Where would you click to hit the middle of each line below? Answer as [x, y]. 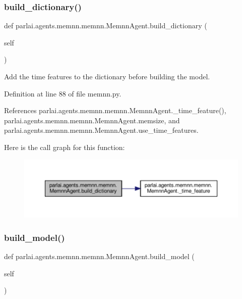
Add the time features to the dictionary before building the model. [107, 76]
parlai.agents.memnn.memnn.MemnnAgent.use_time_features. [101, 130]
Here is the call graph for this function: [65, 147]
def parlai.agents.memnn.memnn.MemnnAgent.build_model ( [99, 256]
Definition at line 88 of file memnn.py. [63, 93]
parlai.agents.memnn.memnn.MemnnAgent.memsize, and [92, 120]
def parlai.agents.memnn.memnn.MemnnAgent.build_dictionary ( [106, 26]
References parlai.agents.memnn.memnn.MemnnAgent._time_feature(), [115, 110]
